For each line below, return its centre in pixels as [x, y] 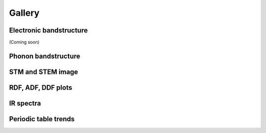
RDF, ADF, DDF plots [41, 87]
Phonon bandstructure [45, 56]
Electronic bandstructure [49, 30]
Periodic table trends [42, 119]
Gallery [24, 13]
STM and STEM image [44, 72]
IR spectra [25, 103]
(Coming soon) [24, 42]
